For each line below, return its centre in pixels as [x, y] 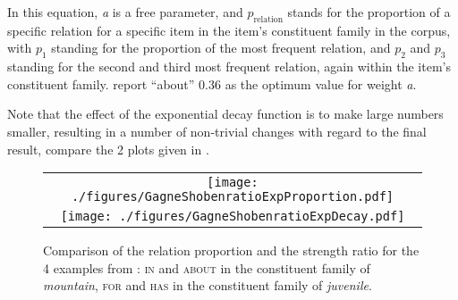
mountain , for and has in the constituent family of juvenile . [208, 285]
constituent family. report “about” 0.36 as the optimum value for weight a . [212, 83]
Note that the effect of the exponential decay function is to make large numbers [225, 114]
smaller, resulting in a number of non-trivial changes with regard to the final [217, 131]
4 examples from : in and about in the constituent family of [207, 267]
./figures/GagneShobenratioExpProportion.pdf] [233, 197]
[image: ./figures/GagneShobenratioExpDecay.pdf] [233, 217]
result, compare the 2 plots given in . [108, 149]
